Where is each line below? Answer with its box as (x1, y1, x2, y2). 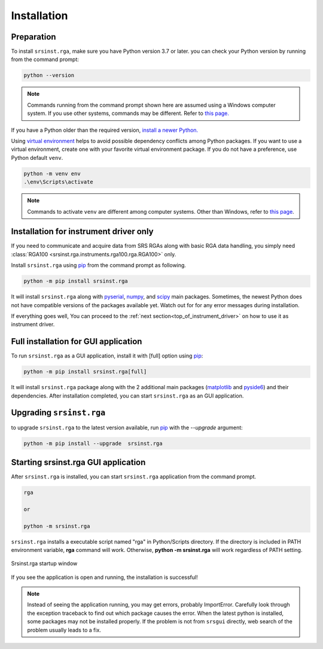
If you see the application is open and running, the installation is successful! (11, 574, 198, 581)
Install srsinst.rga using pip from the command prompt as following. (11, 262, 187, 269)
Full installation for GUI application (11, 336, 142, 347)
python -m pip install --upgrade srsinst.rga (23, 440, 163, 447)
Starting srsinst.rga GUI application (11, 457, 146, 467)
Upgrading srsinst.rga (11, 408, 106, 418)
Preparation (11, 32, 56, 42)
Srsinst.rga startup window (11, 560, 78, 567)
